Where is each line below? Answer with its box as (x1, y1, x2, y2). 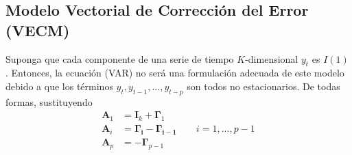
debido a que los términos (5, 79, 113, 93)
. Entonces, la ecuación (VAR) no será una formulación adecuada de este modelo (5, 66, 344, 80)
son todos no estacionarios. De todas (187, 79, 340, 93)
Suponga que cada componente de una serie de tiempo (5, 51, 234, 66)
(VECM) (5, 19, 70, 40)
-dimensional (245, 51, 298, 66)
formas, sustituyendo (5, 94, 93, 109)
